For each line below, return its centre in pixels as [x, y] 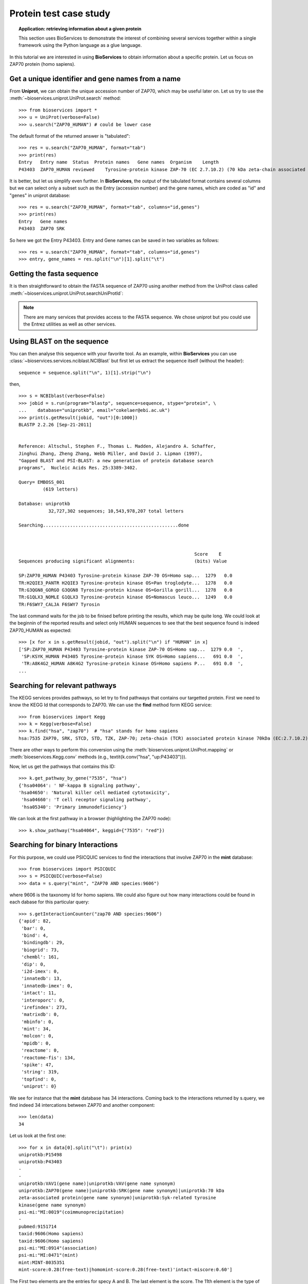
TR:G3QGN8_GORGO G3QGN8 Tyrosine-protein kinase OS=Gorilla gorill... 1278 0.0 [126, 590]
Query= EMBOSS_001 [42, 482]
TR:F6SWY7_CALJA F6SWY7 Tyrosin [59, 604]
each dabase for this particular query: [49, 902]
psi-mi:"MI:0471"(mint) [49, 1255]
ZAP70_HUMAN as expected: [41, 630]
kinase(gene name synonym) [53, 1205]
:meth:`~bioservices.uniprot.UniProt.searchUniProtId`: [66, 293]
